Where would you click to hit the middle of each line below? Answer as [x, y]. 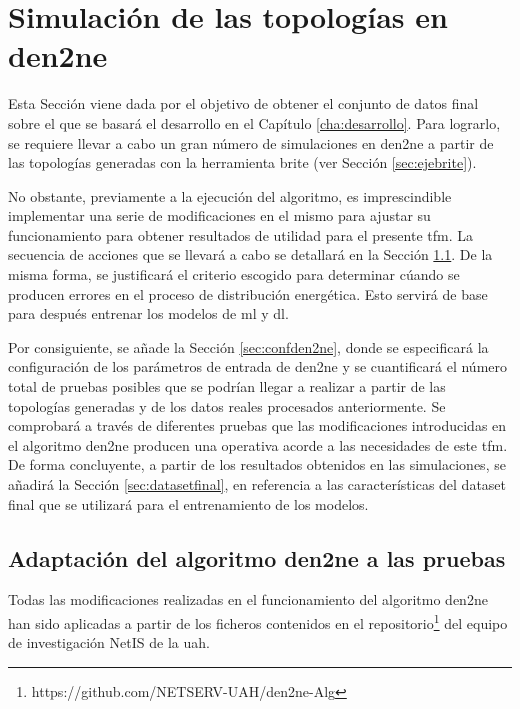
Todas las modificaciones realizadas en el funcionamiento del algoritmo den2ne [248, 599]
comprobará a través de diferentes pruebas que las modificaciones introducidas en [257, 425]
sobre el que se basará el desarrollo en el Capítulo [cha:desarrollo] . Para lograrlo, [254, 122]
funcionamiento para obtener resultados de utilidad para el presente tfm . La [241, 234]
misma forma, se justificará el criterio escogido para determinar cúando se [234, 274]
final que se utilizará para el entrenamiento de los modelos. [188, 503]
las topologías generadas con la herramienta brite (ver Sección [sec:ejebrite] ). [242, 162]
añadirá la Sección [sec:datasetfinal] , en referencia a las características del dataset [257, 484]
